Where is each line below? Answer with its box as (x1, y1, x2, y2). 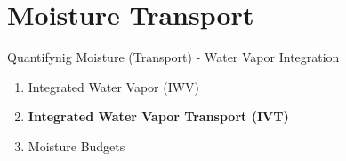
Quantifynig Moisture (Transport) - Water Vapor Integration (7, 48, 340, 66)
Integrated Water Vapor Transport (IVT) (28, 107, 289, 126)
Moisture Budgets (28, 136, 125, 155)
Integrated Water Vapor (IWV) (28, 77, 200, 96)
